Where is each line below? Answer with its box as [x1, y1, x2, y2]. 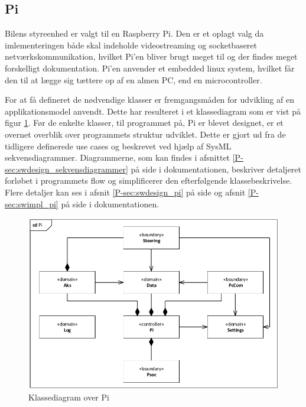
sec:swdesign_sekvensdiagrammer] [5, 162, 128, 175]
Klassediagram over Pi [28, 390, 109, 403]
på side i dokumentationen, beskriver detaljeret [131, 162, 302, 175]
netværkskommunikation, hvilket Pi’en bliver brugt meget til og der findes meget [5, 50, 298, 63]
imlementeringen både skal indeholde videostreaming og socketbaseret [5, 38, 258, 51]
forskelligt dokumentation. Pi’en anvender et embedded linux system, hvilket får [5, 61, 295, 74]
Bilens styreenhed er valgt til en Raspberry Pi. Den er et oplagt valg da [5, 27, 264, 40]
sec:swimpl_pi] [5, 197, 58, 210]
